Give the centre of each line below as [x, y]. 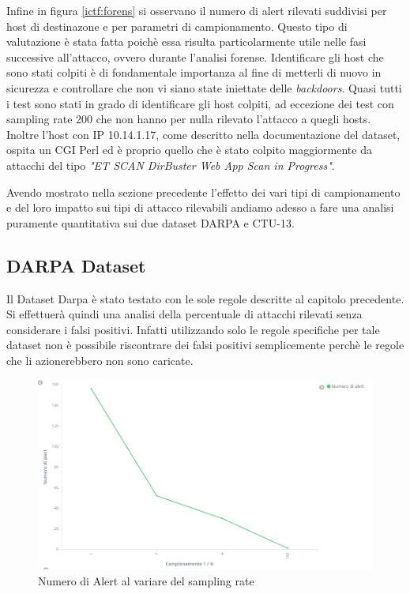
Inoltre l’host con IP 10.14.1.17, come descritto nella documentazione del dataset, [203, 134]
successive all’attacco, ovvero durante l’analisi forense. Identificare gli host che [195, 56]
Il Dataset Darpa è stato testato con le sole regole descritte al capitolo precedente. [205, 298]
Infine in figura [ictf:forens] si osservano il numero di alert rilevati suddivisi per [197, 10]
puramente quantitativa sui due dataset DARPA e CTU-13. [150, 222]
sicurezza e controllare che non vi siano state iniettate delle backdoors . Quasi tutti [204, 87]
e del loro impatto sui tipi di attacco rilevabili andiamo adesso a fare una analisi [200, 207]
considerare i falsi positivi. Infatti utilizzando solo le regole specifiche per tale [193, 329]
